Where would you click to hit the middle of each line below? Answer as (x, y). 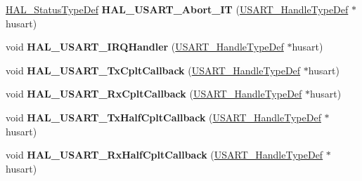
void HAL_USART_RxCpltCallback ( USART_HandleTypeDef (154, 94)
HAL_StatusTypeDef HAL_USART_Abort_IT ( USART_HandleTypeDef (177, 9)
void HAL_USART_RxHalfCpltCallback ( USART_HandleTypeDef (164, 155)
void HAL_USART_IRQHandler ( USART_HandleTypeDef (145, 47)
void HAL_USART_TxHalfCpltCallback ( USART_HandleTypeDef (163, 117)
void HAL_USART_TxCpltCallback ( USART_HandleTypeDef (153, 70)
